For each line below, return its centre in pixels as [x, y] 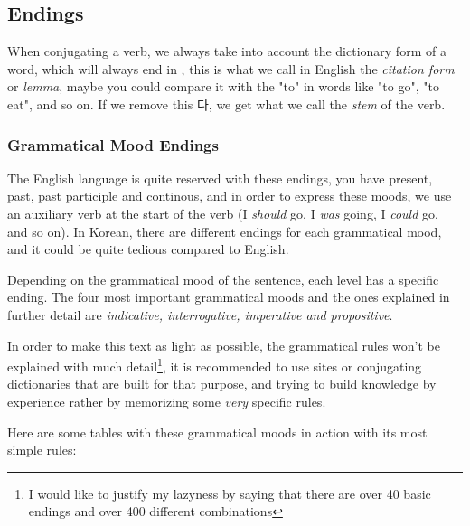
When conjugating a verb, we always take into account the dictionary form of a [227, 51]
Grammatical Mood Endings [113, 144]
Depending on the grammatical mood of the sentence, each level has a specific [223, 279]
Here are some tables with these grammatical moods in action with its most [217, 432]
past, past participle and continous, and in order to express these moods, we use [230, 196]
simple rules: [42, 450]
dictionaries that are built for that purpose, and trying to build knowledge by [222, 384]
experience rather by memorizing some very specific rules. [167, 401]
